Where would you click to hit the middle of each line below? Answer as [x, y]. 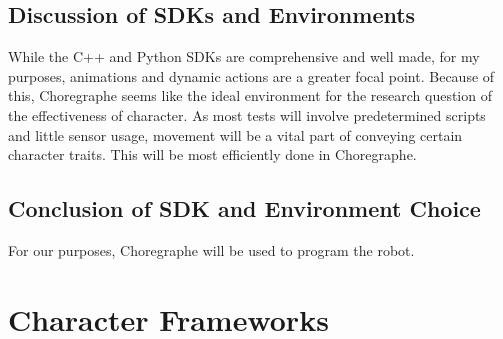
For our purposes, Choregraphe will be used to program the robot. [211, 249]
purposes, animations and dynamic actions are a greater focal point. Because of [251, 75]
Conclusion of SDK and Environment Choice [244, 208]
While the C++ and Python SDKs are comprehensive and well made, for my [244, 56]
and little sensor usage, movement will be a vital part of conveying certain [235, 134]
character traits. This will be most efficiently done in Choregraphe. [212, 154]
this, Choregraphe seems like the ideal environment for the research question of [250, 95]
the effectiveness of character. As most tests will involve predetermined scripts [247, 114]
